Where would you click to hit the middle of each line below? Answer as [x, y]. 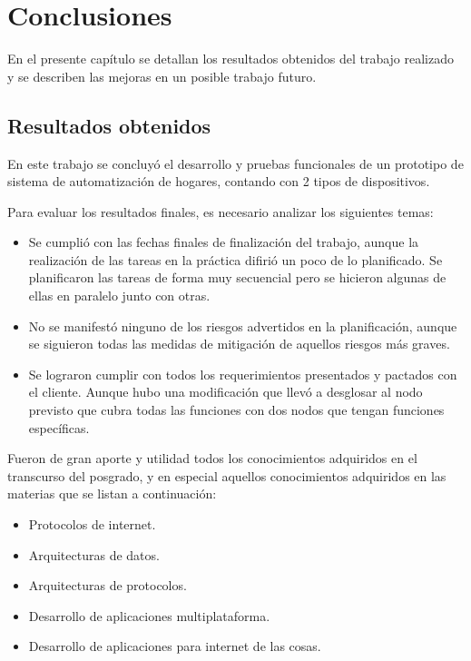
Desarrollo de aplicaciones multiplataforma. [149, 615]
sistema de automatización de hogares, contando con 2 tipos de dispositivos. [219, 181]
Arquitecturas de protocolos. [108, 585]
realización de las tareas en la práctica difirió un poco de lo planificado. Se [235, 259]
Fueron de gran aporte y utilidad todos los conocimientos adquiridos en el [212, 458]
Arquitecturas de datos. [94, 554]
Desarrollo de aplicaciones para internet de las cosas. [175, 646]
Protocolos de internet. [92, 524]
